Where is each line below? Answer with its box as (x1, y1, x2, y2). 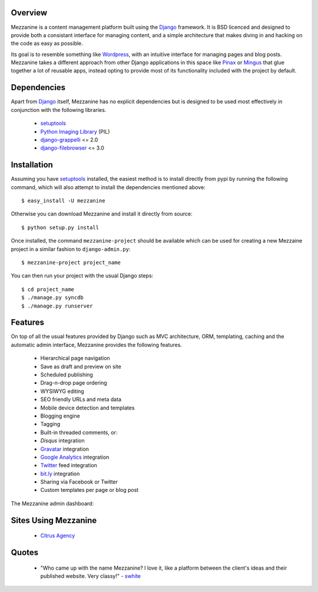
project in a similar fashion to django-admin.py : (11, 245, 131, 253)
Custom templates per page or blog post (40, 487, 139, 494)
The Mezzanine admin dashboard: (11, 500, 94, 507)
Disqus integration (40, 437, 85, 444)
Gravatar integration (40, 445, 90, 452)
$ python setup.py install (21, 224, 100, 231)
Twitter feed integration (40, 462, 97, 469)
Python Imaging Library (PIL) (40, 128, 110, 135)
